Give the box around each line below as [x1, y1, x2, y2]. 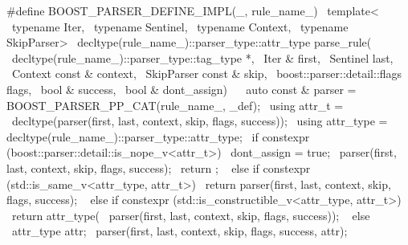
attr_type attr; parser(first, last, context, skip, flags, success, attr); [11, 223, 348, 239]
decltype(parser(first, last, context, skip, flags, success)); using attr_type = [11, 112, 388, 129]
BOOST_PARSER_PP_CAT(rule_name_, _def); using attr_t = [6, 96, 344, 113]
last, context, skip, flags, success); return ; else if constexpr [6, 159, 311, 176]
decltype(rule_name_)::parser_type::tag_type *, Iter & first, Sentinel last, [11, 49, 394, 66]
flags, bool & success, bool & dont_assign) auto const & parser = [6, 80, 357, 97]
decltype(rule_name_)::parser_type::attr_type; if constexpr [6, 128, 310, 145]
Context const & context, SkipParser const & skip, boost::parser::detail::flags [11, 65, 402, 82]
